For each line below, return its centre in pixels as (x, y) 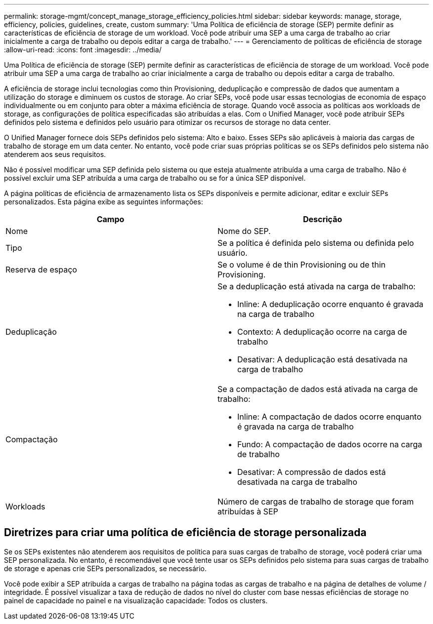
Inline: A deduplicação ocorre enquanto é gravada (330, 304)
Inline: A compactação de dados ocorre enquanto (329, 417)
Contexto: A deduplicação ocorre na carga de (322, 332)
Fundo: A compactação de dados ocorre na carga (330, 444)
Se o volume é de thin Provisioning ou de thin (302, 265)
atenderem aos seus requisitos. (55, 154)
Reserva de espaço (41, 270)
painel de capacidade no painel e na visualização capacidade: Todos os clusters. (136, 600)
